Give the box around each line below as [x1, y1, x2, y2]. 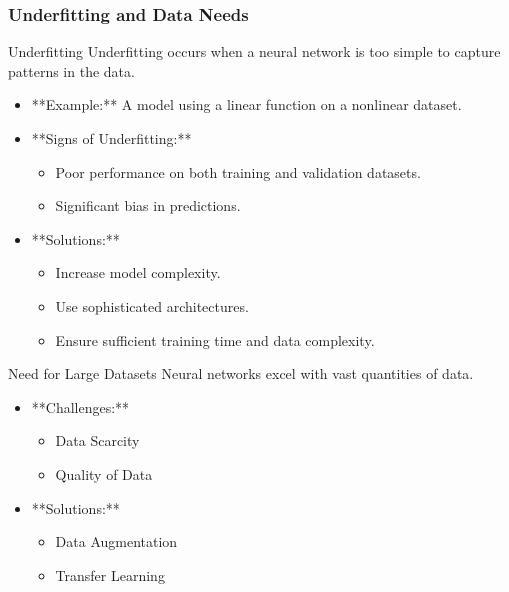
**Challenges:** [31, 396, 130, 417]
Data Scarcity [55, 430, 140, 451]
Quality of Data [55, 463, 153, 484]
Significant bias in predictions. [55, 195, 241, 216]
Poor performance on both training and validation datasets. [55, 161, 421, 182]
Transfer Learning [55, 564, 165, 585]
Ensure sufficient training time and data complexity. [55, 329, 375, 350]
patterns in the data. [8, 60, 135, 81]
